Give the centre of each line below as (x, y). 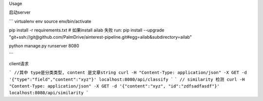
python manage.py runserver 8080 (44, 45)
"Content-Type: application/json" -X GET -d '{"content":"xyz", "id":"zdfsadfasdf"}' (114, 86)
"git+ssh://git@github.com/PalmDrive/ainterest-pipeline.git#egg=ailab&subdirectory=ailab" (100, 37)
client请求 (19, 63)
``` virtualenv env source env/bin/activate (50, 21)
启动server (20, 13)
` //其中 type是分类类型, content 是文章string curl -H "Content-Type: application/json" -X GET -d (128, 73)
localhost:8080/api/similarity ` (49, 93)
